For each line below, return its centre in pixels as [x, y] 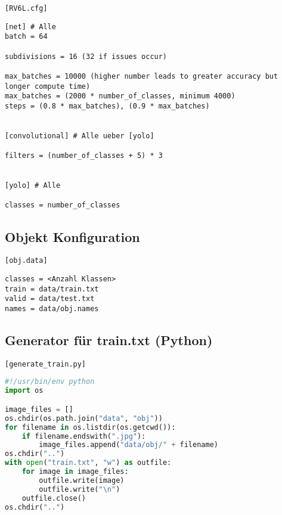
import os [24, 391]
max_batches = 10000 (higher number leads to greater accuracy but [142, 76]
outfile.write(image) [82, 480]
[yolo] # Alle [33, 186]
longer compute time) [48, 86]
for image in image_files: [75, 471]
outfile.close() [54, 498]
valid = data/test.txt [50, 299]
